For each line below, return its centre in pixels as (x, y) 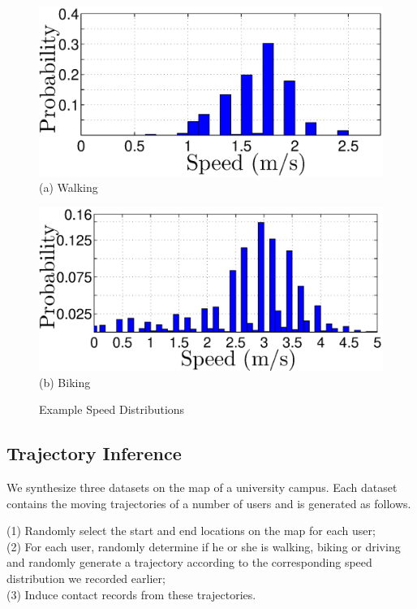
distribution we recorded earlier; (86, 579)
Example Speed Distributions (112, 409)
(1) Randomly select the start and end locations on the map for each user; (191, 531)
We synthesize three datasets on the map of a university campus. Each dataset (202, 487)
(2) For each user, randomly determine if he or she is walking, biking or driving (204, 546)
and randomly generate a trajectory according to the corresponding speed (189, 562)
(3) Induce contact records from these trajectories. (131, 594)
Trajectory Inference (94, 453)
